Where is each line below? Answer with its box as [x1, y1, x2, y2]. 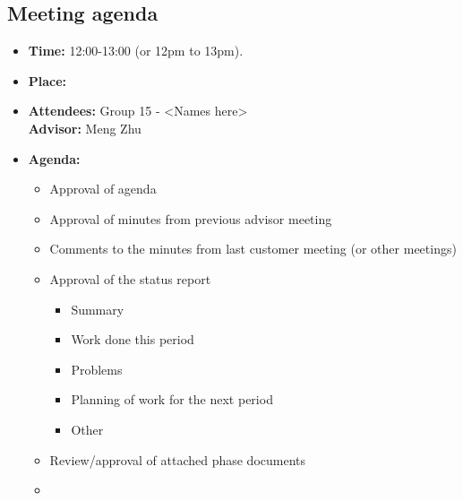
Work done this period [71, 330, 194, 349]
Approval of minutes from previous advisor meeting [49, 209, 332, 228]
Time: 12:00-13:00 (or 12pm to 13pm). [28, 41, 244, 60]
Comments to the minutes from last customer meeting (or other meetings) [49, 239, 457, 258]
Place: [28, 71, 67, 90]
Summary [71, 299, 124, 318]
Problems [71, 359, 123, 378]
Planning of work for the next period [71, 390, 273, 409]
